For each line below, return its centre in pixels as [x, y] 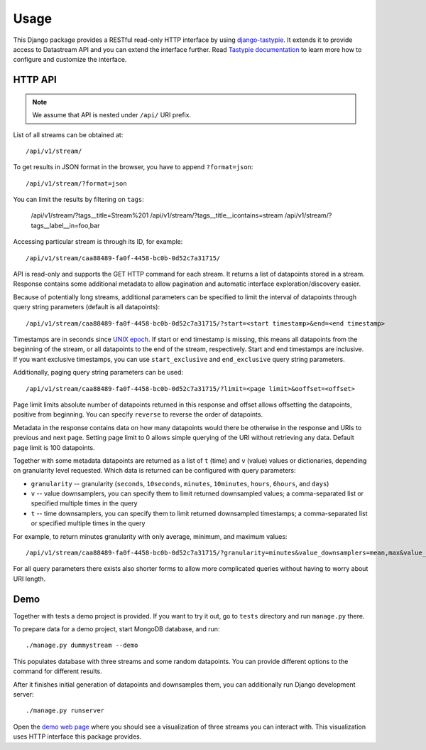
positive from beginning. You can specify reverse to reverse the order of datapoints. [138, 414]
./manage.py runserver [65, 711]
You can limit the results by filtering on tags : [79, 200]
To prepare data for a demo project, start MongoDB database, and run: [116, 629]
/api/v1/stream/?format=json [76, 183]
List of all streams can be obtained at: [68, 134]
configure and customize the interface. [70, 60]
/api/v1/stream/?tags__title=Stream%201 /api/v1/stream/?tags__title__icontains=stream [157, 215]
